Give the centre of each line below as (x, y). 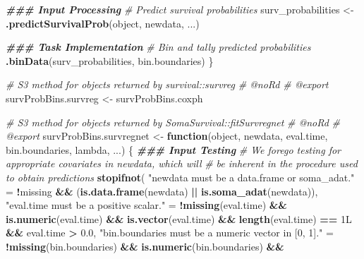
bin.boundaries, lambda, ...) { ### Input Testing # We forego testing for (173, 149)
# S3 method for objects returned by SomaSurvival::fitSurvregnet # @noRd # (173, 122)
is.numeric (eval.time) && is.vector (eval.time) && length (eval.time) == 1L (179, 218)
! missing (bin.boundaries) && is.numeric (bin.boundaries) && (145, 246)
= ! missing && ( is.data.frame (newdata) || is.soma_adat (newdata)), (162, 191)
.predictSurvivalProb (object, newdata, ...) (103, 23)
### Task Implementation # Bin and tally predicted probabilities (158, 47)
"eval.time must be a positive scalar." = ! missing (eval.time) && (146, 205)
